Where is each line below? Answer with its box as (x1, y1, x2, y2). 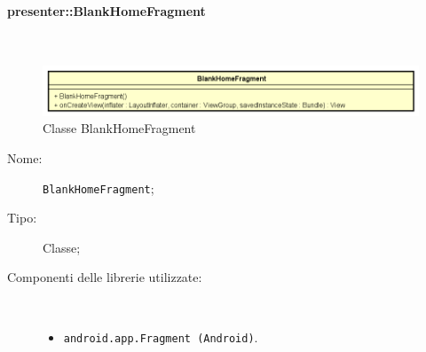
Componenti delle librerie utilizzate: (7, 268, 202, 286)
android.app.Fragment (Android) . (63, 327, 258, 346)
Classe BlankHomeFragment (43, 119, 196, 137)
